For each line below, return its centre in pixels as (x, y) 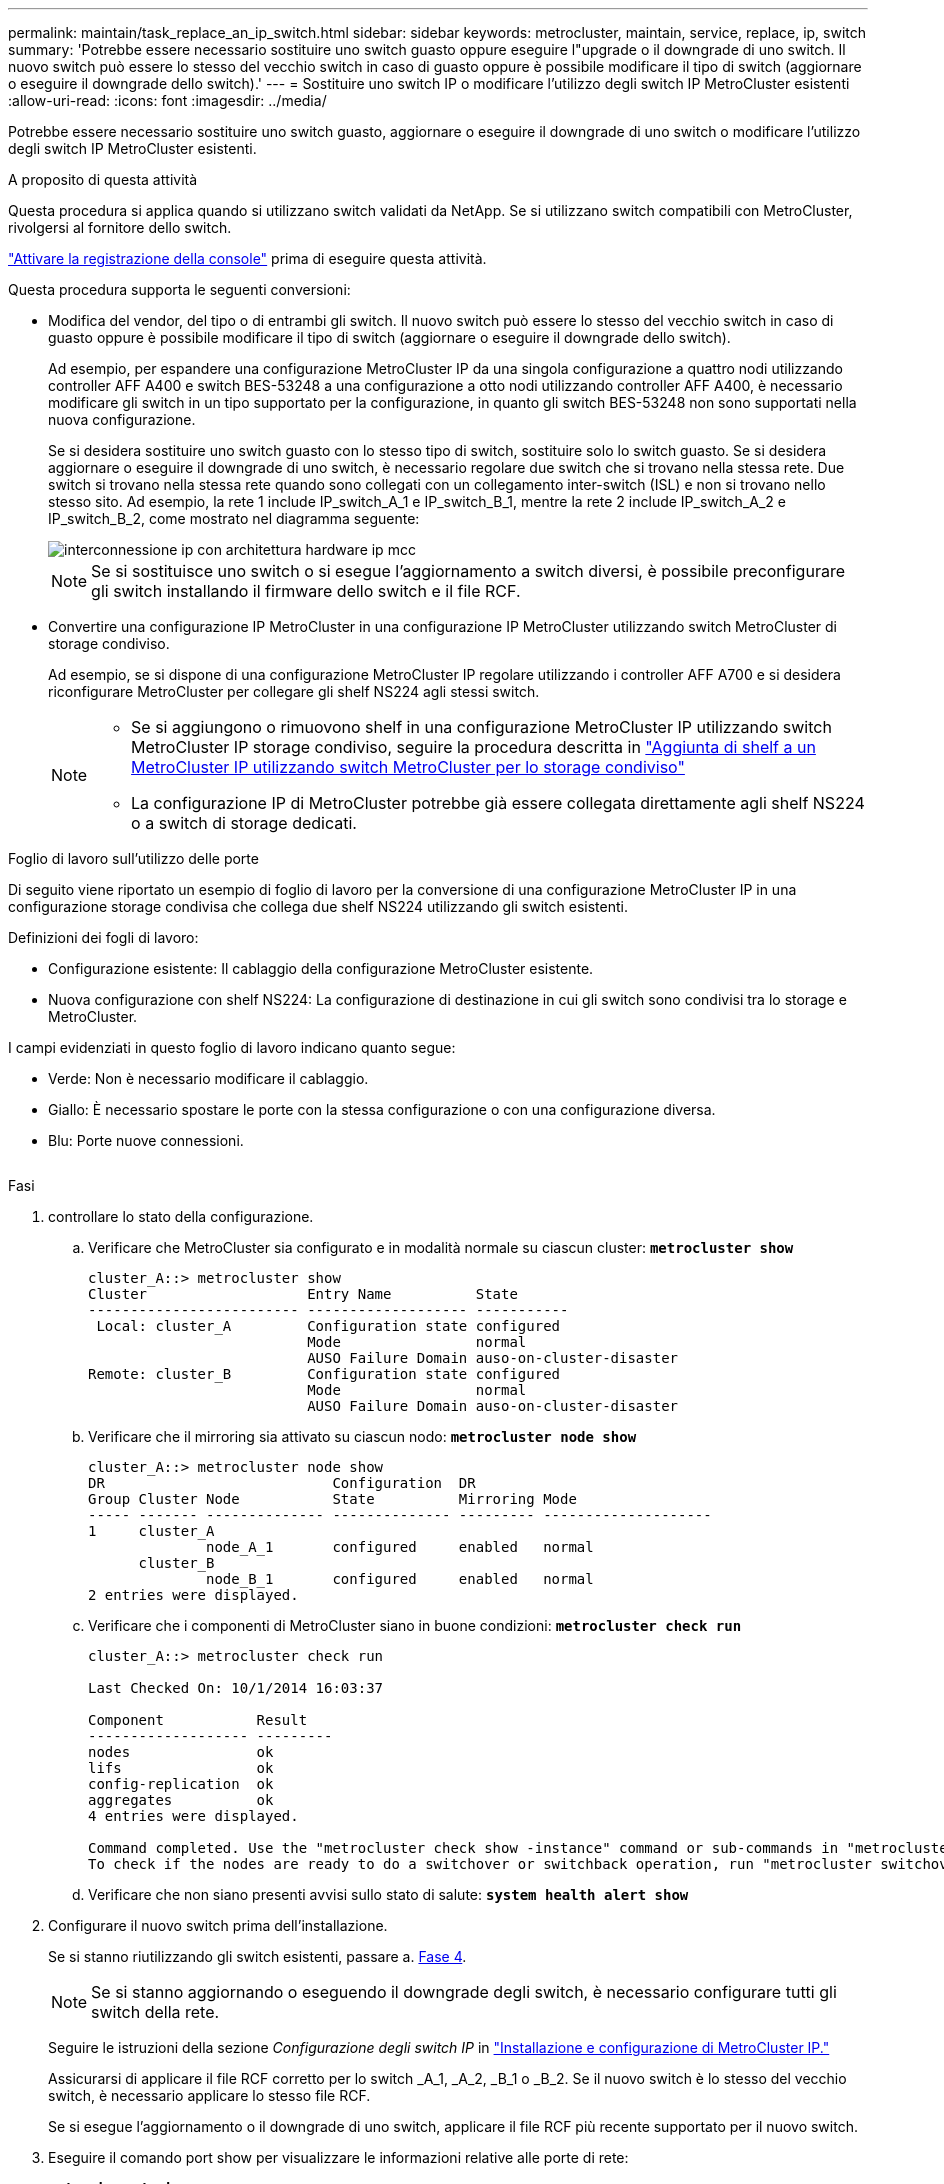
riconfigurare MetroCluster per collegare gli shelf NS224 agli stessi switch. (294, 691)
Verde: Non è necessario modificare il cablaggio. (208, 1078)
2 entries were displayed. (193, 1595)
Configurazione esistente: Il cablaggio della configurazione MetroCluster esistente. (321, 968)
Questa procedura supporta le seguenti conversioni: (179, 289)
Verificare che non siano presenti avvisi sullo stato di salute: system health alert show (388, 1894)
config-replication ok (181, 1784)
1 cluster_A (151, 1531)
